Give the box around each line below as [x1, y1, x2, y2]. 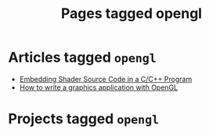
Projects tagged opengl [8, 110, 160, 128]
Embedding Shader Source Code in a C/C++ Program [19, 74, 193, 83]
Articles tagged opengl [8, 48, 157, 66]
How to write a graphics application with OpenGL [19, 83, 178, 92]
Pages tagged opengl [61, 5, 202, 23]
